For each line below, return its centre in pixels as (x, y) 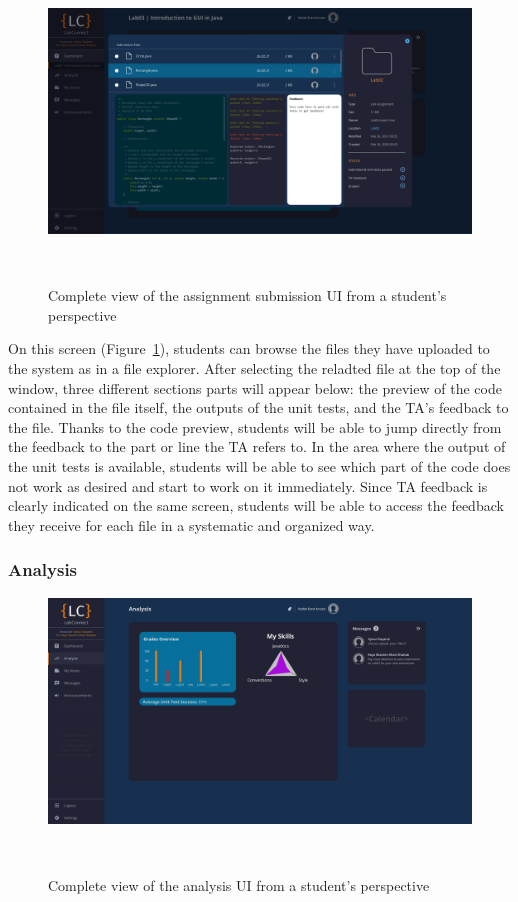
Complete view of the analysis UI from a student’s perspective (239, 884)
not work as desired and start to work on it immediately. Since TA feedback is (248, 485)
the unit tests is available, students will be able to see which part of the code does (259, 466)
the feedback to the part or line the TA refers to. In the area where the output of (257, 446)
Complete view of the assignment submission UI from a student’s (247, 295)
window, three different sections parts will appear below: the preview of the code (255, 387)
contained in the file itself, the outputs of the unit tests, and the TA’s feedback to (258, 407)
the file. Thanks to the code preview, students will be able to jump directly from (255, 426)
